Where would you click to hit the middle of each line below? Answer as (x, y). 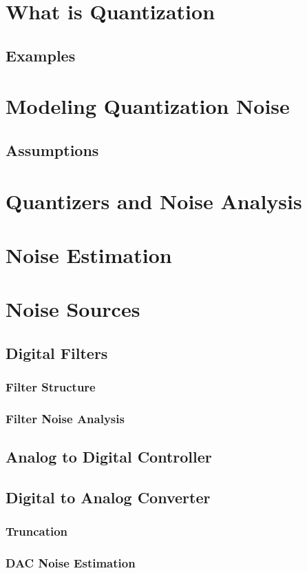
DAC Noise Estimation (71, 563)
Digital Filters (57, 352)
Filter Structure (51, 387)
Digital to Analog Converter (108, 497)
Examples (41, 55)
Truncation (37, 531)
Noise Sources (73, 309)
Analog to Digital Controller (109, 457)
